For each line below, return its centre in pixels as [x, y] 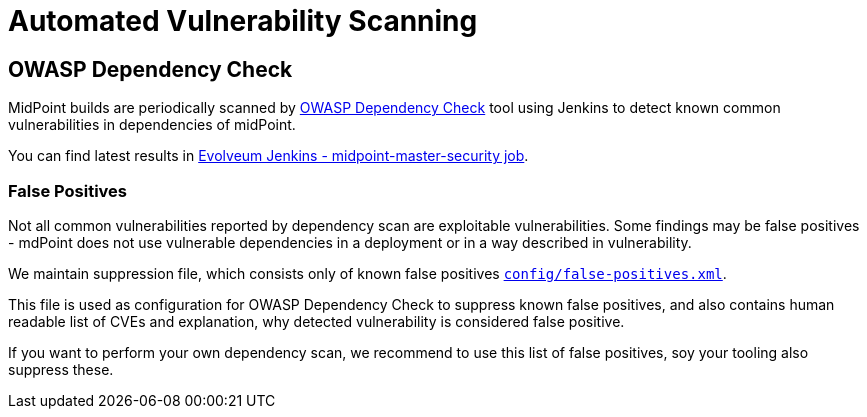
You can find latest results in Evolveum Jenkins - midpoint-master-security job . [268, 156]
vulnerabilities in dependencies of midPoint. [152, 125]
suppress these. [61, 369]
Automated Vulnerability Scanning [243, 21]
